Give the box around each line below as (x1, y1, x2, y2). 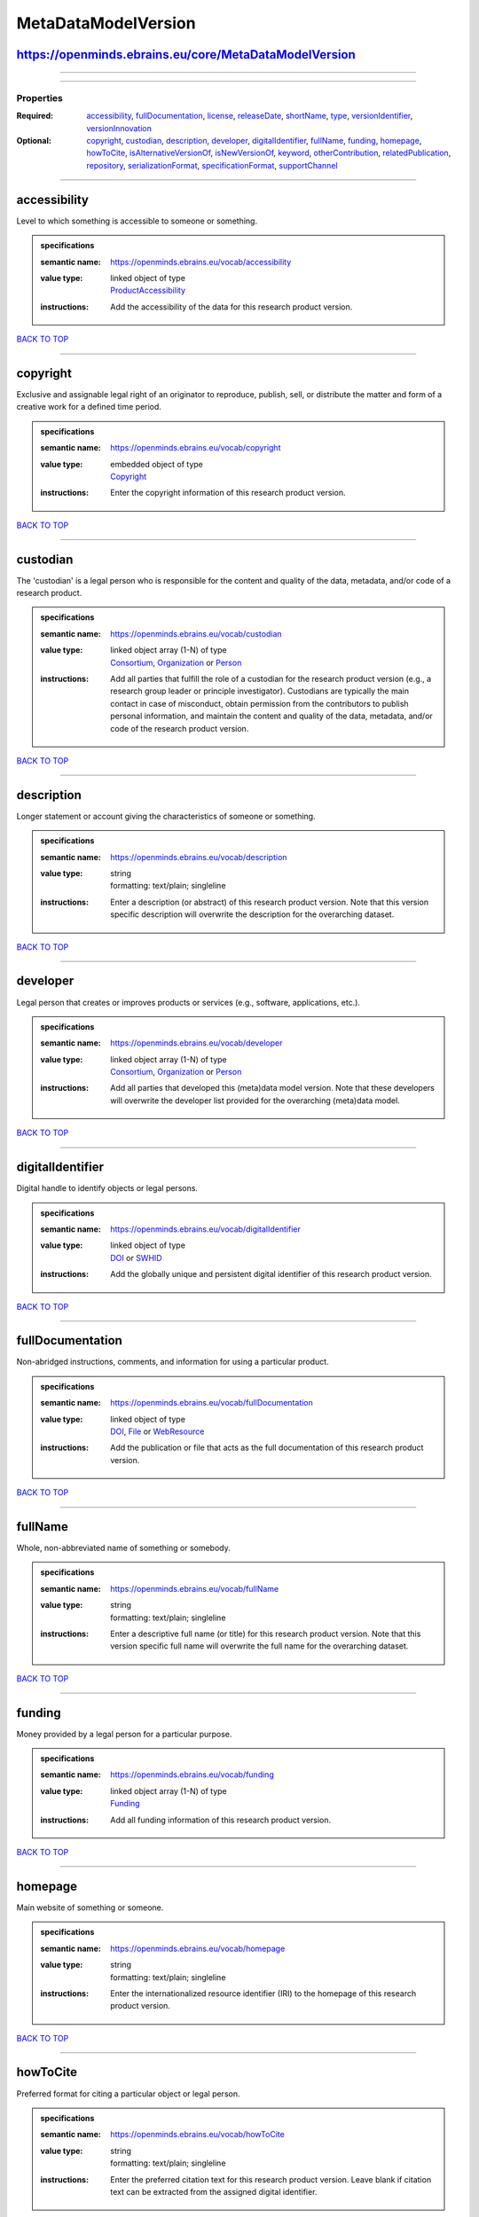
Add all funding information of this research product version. (110, 1814, 332, 1825)
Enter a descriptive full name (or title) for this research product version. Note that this (110, 1628, 421, 1639)
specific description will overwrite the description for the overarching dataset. (110, 909, 395, 920)
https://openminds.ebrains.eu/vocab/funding (110, 1769, 274, 1780)
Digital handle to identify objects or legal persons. (16, 1183, 199, 1194)
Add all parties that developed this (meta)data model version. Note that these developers (110, 1083, 435, 1093)
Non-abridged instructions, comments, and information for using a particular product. (16, 1357, 329, 1367)
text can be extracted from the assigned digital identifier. (110, 2186, 318, 2197)
